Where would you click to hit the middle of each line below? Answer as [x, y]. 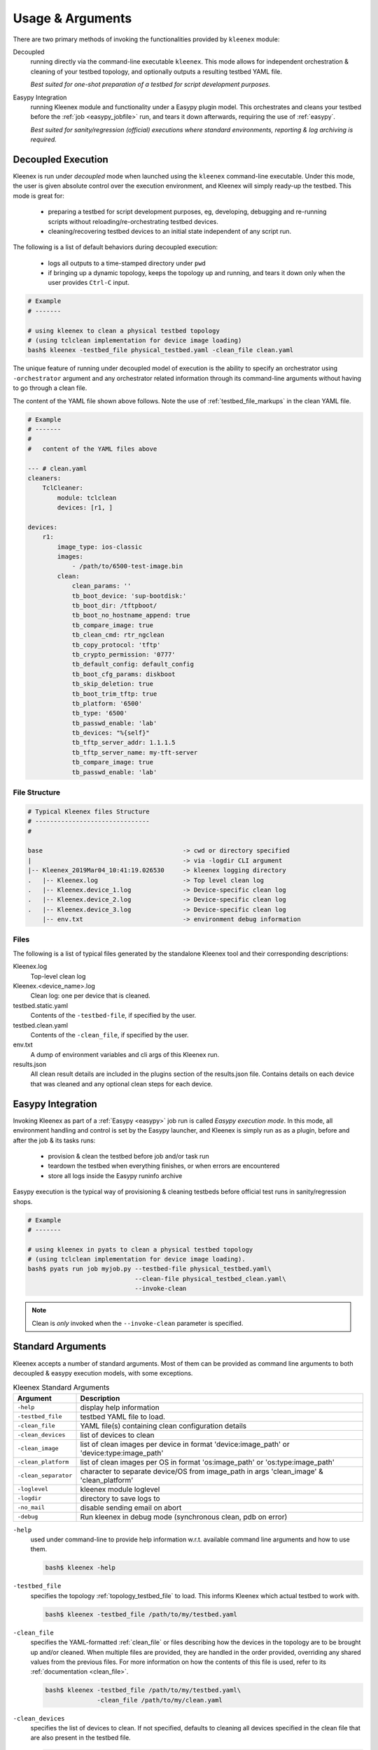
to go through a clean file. [50, 388]
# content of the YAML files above [92, 449]
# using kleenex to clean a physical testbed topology [124, 330]
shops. [23, 1201]
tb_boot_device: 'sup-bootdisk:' [129, 596]
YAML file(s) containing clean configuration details [163, 1426]
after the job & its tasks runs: [54, 1140]
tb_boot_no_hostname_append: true [131, 615]
